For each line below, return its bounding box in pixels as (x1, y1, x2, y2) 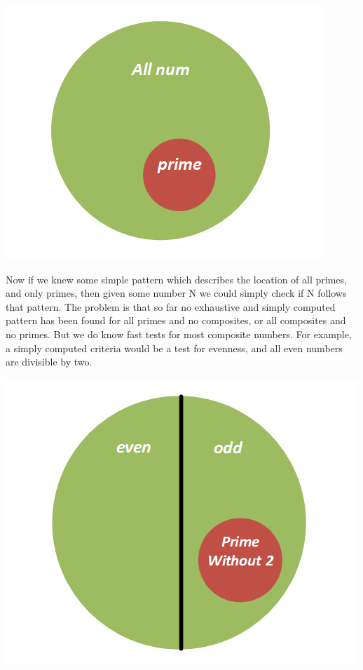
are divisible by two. (6, 354, 93, 369)
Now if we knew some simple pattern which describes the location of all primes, (6, 272, 347, 286)
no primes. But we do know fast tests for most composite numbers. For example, (6, 326, 352, 341)
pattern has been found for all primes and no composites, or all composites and (6, 313, 346, 328)
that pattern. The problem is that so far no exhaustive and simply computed (6, 299, 336, 314)
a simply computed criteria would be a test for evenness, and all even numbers (6, 340, 343, 355)
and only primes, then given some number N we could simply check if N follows (6, 286, 347, 300)
